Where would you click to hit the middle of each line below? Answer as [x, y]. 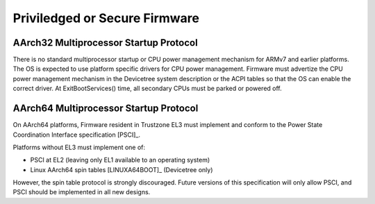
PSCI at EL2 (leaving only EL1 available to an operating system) [120, 160]
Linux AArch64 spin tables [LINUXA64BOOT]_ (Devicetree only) [122, 169]
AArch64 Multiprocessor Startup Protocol [106, 109]
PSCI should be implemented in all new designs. [82, 192]
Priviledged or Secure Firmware [106, 18]
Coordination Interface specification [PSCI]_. [76, 135]
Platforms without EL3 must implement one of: [79, 147]
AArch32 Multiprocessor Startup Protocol [105, 43]
